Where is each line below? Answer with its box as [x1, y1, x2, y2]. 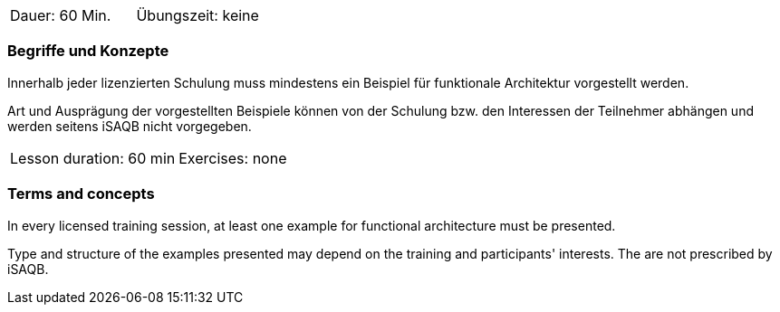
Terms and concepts [7, 184, 155, 203]
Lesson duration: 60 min [10, 148, 176, 167]
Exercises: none [178, 148, 287, 167]
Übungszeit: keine [136, 6, 259, 24]
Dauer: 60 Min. [10, 6, 111, 24]
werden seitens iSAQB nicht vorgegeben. [7, 118, 252, 134]
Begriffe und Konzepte [7, 42, 169, 61]
